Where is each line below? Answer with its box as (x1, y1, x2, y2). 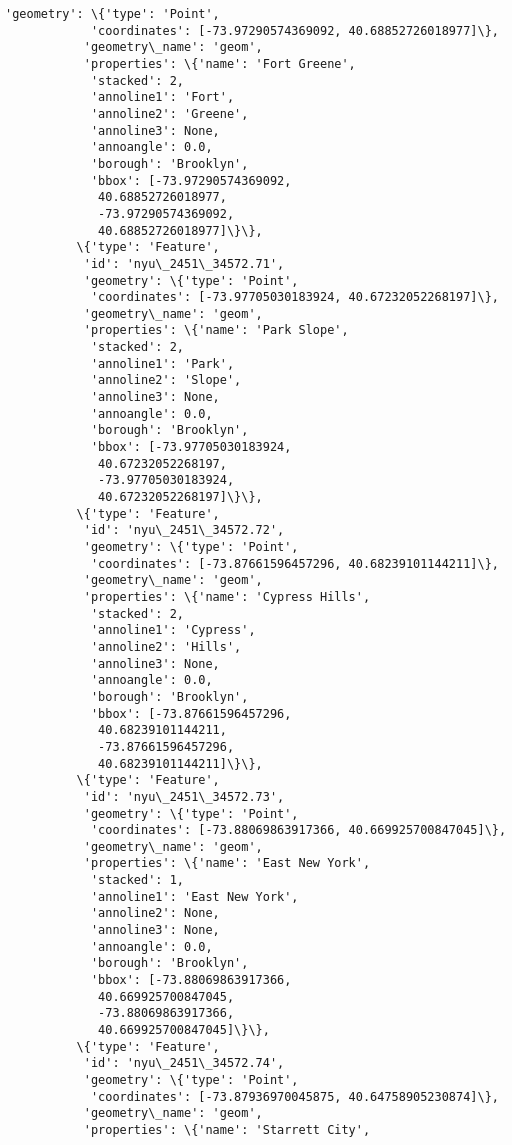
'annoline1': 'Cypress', (90, 623, 256, 638)
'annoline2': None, (90, 906, 220, 921)
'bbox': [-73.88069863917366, (90, 973, 292, 988)
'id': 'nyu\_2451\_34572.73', (83, 789, 285, 804)
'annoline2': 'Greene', (90, 106, 249, 121)
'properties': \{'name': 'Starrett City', (83, 1122, 371, 1137)
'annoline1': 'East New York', (90, 889, 299, 904)
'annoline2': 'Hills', (90, 639, 242, 654)
